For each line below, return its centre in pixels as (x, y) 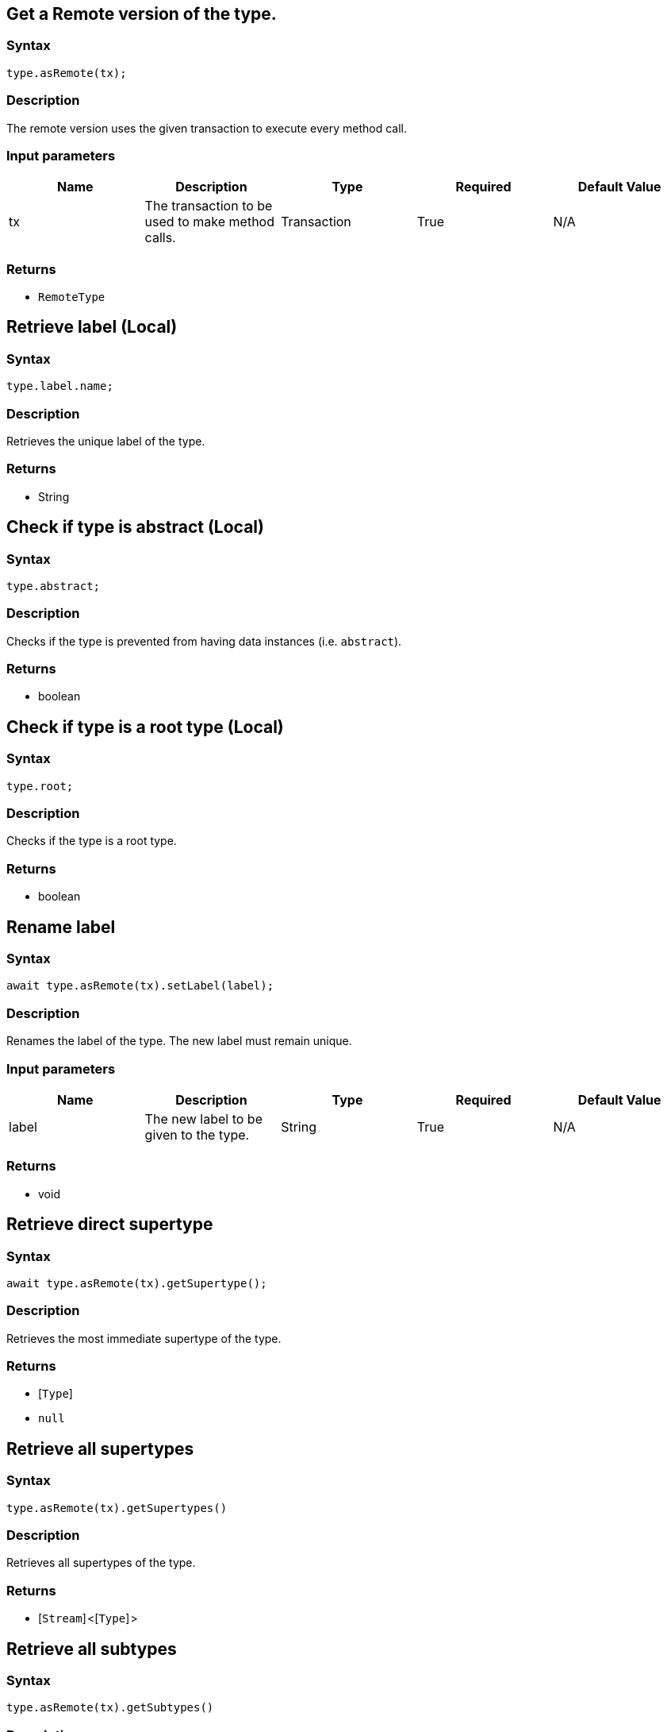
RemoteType (72, 297)
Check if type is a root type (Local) (145, 727)
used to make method (209, 222)
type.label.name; (60, 386)
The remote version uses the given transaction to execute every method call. (207, 128)
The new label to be (203, 1119)
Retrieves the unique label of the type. (106, 442)
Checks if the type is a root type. (92, 841)
